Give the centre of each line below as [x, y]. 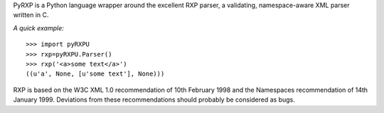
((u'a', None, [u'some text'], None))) [95, 74]
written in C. [31, 15]
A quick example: [38, 28]
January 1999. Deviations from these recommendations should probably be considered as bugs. [154, 100]
